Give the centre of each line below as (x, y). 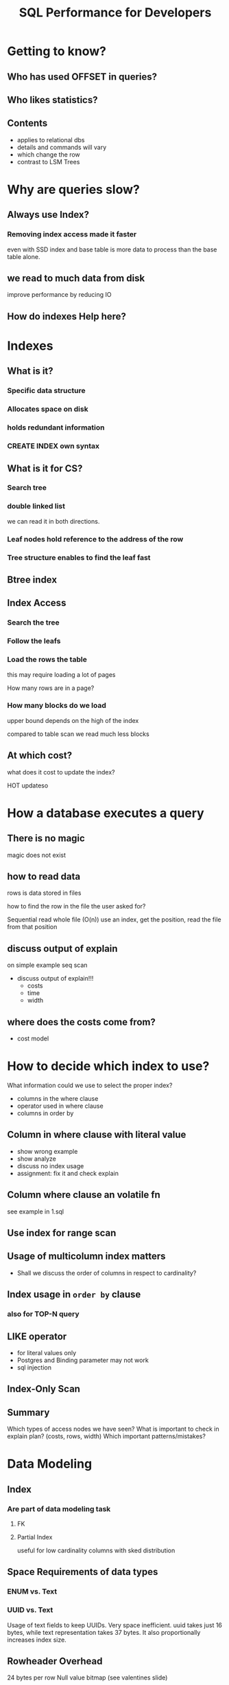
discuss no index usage (50, 1165)
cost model (33, 1038)
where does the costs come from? (81, 1022)
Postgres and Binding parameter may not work (83, 1360)
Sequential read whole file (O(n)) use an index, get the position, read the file (114, 919)
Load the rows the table (47, 660)
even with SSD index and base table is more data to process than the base (112, 249)
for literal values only (47, 1352)
